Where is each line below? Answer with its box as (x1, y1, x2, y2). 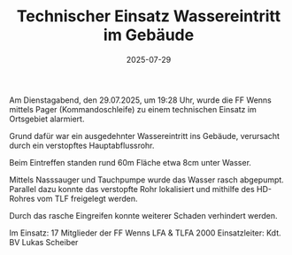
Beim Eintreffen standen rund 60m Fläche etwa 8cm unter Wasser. (9, 157, 252, 167)
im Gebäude (103, 25, 195, 45)
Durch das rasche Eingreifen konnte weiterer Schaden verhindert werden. (9, 210, 278, 220)
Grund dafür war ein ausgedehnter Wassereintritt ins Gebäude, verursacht (9, 130, 280, 141)
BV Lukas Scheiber (9, 236, 79, 247)
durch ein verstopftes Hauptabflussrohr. (9, 140, 155, 151)
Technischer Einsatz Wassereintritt (16, 6, 281, 27)
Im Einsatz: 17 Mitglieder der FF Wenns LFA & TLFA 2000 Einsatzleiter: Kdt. (9, 228, 281, 238)
